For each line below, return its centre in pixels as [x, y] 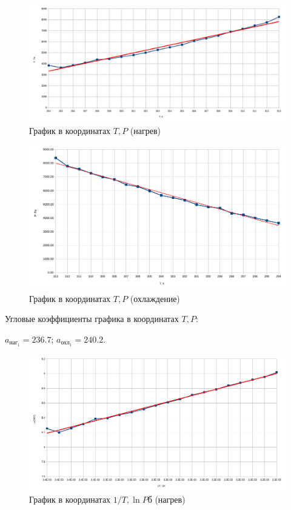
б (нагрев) [166, 499]
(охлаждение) [155, 298]
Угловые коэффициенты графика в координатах [92, 319]
